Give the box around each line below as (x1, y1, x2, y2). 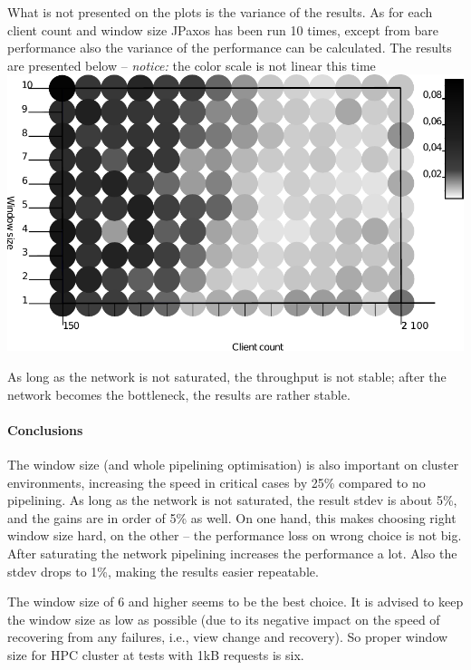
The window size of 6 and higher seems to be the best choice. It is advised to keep (7, 592, 464, 611)
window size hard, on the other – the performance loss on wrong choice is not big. (7, 526, 462, 545)
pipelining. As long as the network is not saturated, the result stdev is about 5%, (7, 490, 457, 510)
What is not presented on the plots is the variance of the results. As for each (7, 3, 433, 21)
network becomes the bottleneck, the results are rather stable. (7, 384, 351, 403)
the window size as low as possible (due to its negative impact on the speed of (7, 609, 440, 628)
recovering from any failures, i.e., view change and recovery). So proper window (7, 627, 448, 646)
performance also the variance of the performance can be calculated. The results (7, 38, 452, 57)
